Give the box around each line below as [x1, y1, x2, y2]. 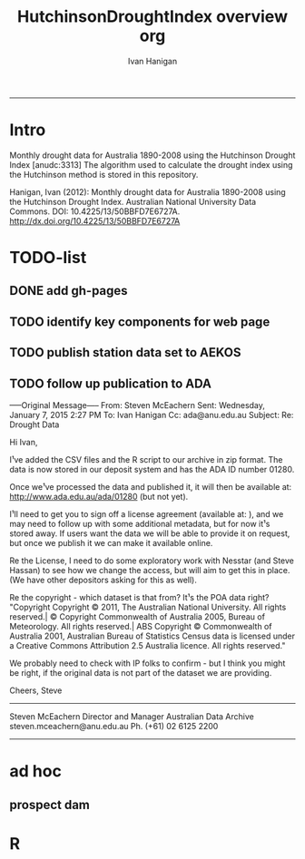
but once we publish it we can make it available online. [9, 538, 213, 549]
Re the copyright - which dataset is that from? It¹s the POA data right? [9, 592, 270, 603]
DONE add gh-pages [9, 283, 129, 298]
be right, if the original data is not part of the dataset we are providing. [9, 668, 272, 678]
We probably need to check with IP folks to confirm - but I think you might [9, 658, 286, 669]
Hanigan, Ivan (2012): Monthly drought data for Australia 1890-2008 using [9, 186, 286, 197]
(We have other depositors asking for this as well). [9, 574, 198, 586]
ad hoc [9, 761, 62, 782]
